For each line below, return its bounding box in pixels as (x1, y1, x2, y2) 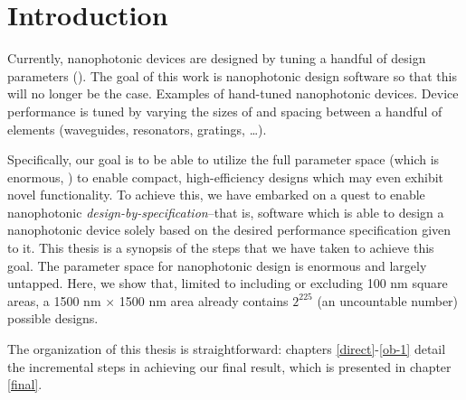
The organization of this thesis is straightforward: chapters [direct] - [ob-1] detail (7, 340, 446, 358)
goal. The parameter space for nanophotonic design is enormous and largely (7, 256, 427, 274)
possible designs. (7, 309, 99, 328)
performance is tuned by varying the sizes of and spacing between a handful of (7, 101, 442, 120)
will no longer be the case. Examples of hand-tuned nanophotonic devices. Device (7, 84, 459, 103)
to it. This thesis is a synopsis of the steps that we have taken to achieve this (7, 238, 434, 257)
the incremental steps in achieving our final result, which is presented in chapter (7, 357, 452, 376)
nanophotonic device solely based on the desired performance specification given (7, 220, 452, 239)
